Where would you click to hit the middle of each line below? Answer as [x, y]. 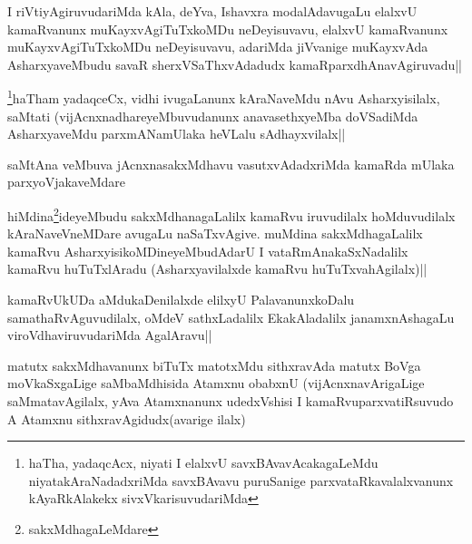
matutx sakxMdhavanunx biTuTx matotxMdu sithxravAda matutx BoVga [214, 365]
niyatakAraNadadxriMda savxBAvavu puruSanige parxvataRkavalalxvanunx [241, 480]
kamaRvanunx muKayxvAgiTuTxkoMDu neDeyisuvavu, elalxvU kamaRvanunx [228, 29]
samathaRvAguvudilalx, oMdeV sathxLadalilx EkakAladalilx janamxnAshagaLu [231, 317]
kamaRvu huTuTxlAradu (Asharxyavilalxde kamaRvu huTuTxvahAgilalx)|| [217, 269]
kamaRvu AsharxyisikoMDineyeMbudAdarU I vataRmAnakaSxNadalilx [208, 251]
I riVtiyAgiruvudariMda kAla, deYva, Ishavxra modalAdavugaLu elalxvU [212, 11]
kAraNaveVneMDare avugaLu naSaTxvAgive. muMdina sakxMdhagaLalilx [215, 233]
